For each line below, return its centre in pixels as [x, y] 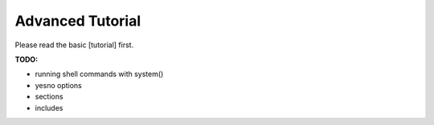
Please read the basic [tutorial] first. [74, 45]
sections [49, 97]
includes [49, 107]
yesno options [58, 85]
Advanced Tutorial [78, 21]
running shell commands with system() [99, 74]
